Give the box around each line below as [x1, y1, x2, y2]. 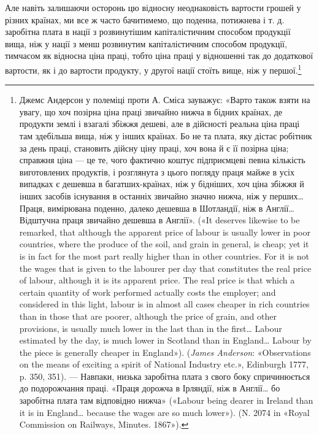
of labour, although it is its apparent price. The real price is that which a [19, 274, 295, 287]
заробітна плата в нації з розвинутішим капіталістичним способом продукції [5, 25, 291, 38]
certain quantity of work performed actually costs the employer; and [19, 285, 276, 298]
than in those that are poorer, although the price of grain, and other [19, 309, 277, 322]
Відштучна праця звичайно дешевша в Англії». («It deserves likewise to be [19, 214, 300, 226]
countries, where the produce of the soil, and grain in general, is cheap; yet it [19, 237, 309, 250]
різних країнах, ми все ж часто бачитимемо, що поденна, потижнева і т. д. [5, 13, 285, 26]
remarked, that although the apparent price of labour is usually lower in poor [19, 225, 310, 238]
